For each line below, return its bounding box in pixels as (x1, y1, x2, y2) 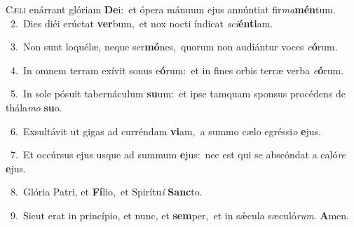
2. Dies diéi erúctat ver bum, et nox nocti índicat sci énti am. (10, 15, 273, 30)
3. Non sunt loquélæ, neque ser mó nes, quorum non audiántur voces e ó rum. (10, 39, 338, 54)
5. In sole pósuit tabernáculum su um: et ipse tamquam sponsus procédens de (10, 86, 346, 101)
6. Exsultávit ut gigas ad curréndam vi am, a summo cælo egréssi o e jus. (10, 123, 321, 138)
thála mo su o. (6, 99, 62, 114)
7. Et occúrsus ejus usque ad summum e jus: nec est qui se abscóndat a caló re (10, 147, 346, 162)
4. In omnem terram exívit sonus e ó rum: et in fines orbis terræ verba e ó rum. (10, 62, 344, 77)
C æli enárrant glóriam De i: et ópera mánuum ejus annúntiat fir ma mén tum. (6, 2, 336, 16)
